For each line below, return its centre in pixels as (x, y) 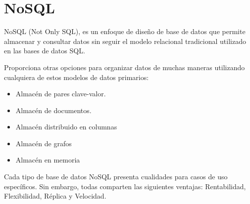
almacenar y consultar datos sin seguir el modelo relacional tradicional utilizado (125, 41)
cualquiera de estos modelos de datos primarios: (76, 77)
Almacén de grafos (44, 143)
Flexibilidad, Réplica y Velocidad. (55, 196)
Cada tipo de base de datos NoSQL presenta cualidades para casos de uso (116, 177)
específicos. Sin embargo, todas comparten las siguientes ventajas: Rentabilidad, (125, 186)
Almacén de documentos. (53, 110)
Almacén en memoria (48, 160)
